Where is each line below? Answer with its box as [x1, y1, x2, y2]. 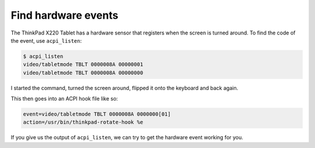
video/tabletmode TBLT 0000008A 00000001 [23, 61, 143, 68]
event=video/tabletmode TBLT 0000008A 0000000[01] [23, 111, 171, 118]
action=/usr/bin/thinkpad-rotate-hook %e [23, 119, 143, 126]
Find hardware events [10, 9, 119, 22]
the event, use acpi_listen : [10, 37, 82, 44]
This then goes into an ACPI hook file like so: [10, 95, 118, 102]
